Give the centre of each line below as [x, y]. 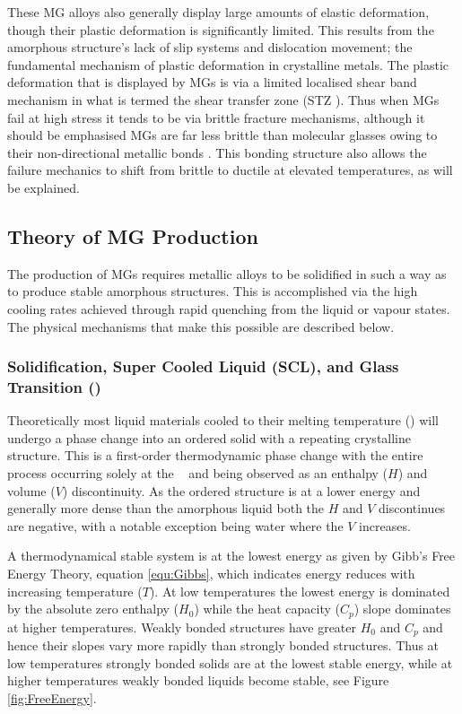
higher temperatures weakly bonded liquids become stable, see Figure [198, 680]
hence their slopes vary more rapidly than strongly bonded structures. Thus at [223, 645]
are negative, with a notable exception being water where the [175, 525]
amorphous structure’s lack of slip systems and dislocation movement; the [210, 47]
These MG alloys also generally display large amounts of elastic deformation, [218, 12]
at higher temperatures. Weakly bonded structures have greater [182, 627]
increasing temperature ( [75, 591]
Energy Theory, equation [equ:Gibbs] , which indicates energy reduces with [211, 573]
